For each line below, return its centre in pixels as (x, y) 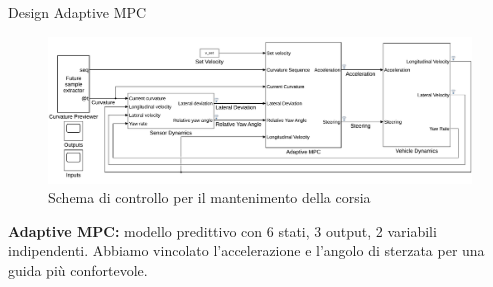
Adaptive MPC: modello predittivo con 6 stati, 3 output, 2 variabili (222, 230)
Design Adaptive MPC (77, 12)
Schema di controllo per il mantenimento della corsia (209, 197)
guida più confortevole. (78, 269)
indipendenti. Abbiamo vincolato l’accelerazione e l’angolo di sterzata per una (246, 250)
